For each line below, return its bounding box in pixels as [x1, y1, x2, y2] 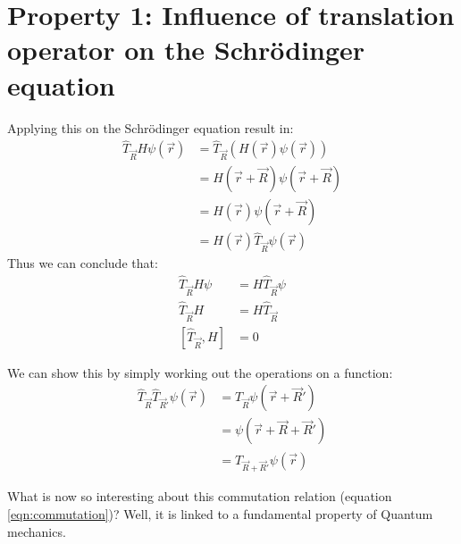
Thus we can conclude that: [7, 254, 158, 272]
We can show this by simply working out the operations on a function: [7, 363, 393, 381]
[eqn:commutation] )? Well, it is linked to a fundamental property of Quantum [7, 505, 433, 523]
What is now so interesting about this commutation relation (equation [7, 487, 392, 506]
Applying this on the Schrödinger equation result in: [7, 118, 294, 137]
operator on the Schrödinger [7, 31, 365, 68]
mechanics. [7, 522, 66, 540]
